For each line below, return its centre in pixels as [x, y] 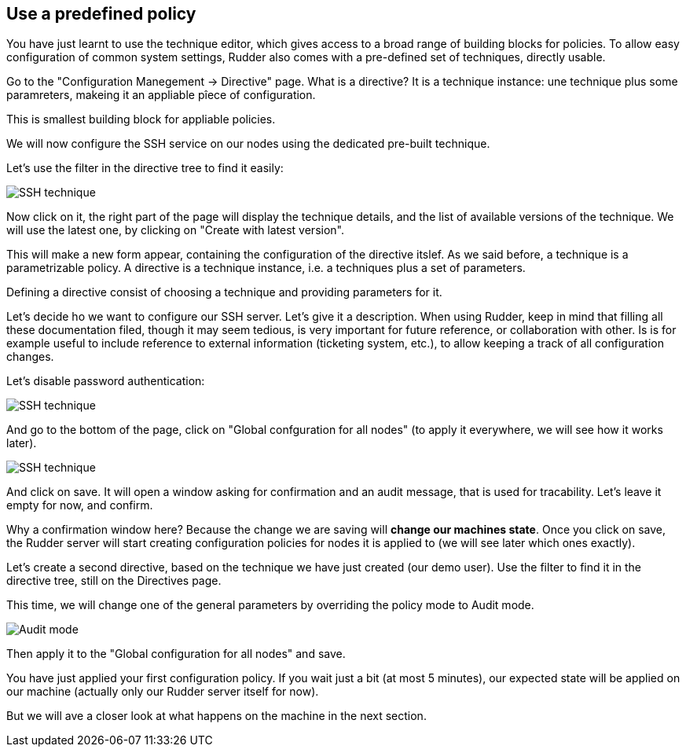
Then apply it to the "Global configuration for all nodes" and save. [176, 654]
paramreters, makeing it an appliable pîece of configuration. [161, 95]
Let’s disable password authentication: [106, 381]
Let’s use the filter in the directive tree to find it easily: [145, 168]
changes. [30, 357]
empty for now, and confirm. [80, 505]
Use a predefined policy [101, 14]
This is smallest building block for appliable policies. [141, 119]
